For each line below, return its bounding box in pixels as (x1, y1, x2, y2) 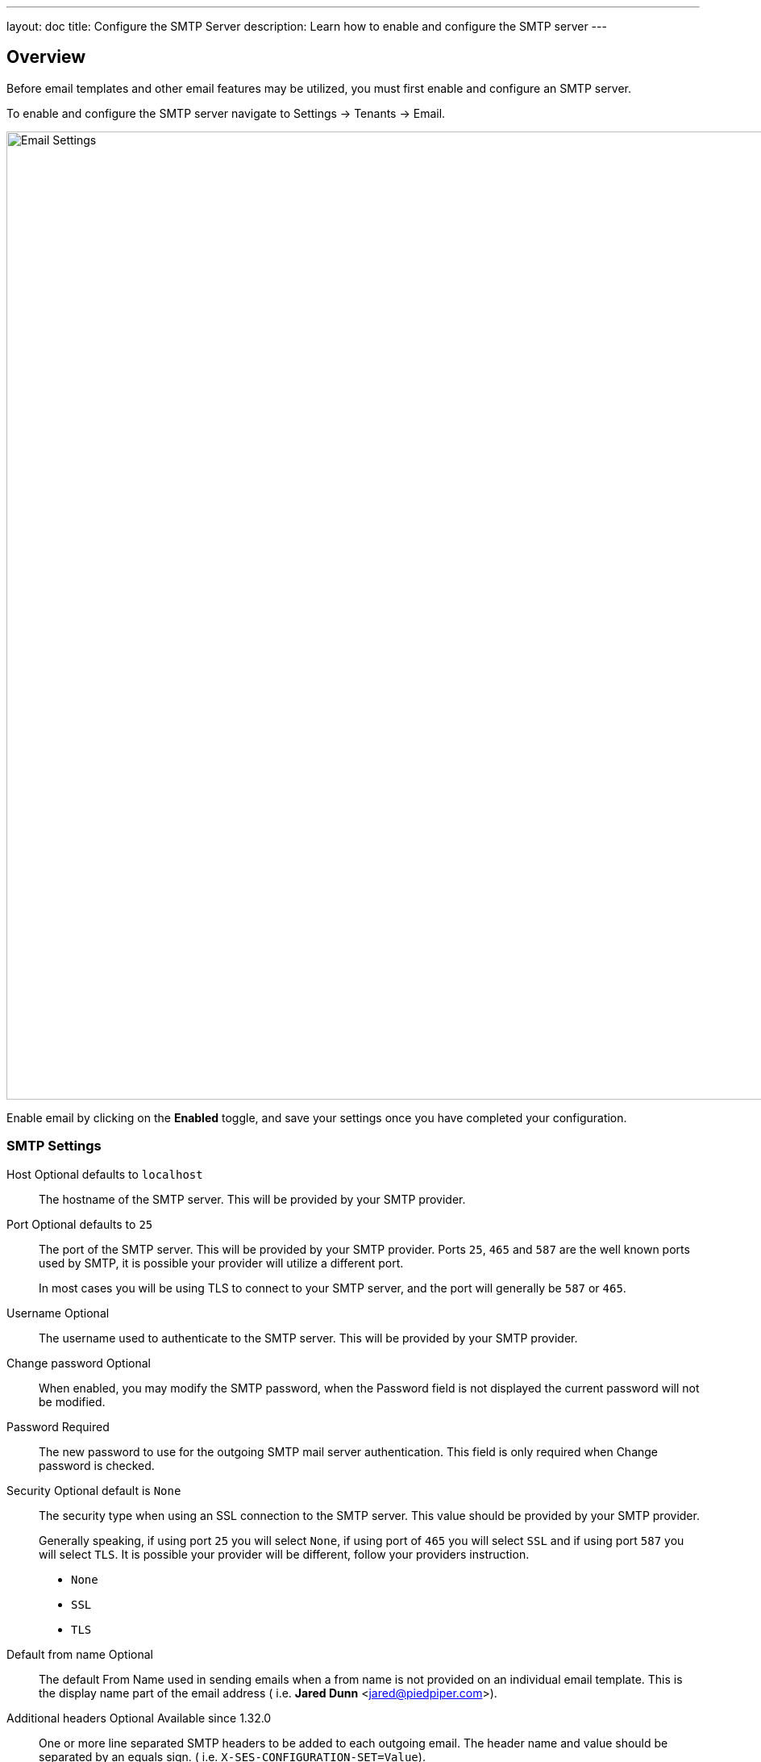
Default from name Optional (6, 1647, 153, 1661)
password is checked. (39, 1458, 155, 1472)
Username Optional (6, 1305, 110, 1320)
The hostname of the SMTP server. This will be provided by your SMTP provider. (39, 1192, 466, 1206)
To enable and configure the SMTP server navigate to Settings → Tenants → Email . (6, 106, 446, 120)
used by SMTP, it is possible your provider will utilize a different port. (39, 1255, 404, 1270)
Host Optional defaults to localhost (6, 1167, 203, 1181)
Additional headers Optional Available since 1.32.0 (6, 1710, 272, 1725)
